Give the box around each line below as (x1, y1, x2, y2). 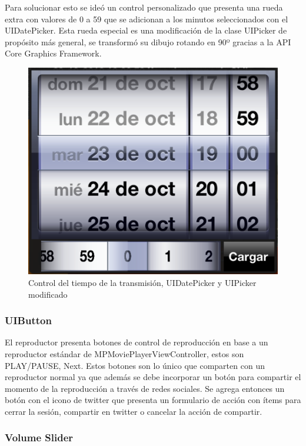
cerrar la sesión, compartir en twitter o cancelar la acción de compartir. (5, 405, 262, 417)
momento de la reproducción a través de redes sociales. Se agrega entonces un (5, 382, 285, 394)
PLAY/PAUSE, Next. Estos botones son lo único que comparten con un (5, 359, 265, 371)
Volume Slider (5, 430, 74, 445)
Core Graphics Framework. (5, 47, 102, 59)
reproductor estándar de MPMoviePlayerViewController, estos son (5, 347, 244, 360)
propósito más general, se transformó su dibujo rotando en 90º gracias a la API (5, 35, 291, 48)
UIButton (5, 313, 52, 328)
